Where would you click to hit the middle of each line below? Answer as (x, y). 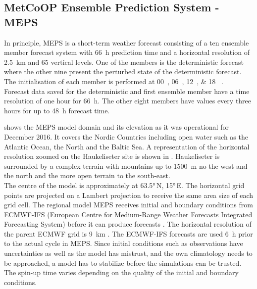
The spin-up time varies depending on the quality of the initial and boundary (121, 272)
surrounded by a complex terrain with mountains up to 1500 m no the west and (126, 166)
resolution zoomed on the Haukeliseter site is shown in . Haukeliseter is (112, 156)
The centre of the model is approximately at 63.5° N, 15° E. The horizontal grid (124, 185)
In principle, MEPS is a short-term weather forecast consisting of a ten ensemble (127, 42)
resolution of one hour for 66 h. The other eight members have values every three (128, 101)
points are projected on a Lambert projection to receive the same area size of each (129, 195)
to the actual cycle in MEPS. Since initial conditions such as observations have (124, 243)
